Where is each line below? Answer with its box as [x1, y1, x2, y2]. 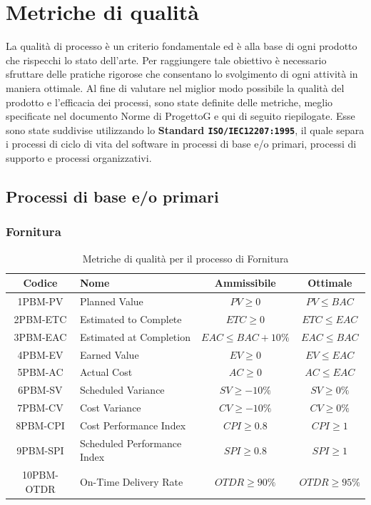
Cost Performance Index [79, 417, 186, 432]
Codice [23, 275, 58, 290]
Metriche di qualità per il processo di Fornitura [82, 250, 289, 265]
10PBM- [21, 467, 59, 482]
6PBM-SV [18, 382, 63, 397]
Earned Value [79, 347, 139, 362]
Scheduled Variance [79, 382, 165, 397]
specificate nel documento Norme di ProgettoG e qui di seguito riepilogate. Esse [6, 108, 355, 123]
